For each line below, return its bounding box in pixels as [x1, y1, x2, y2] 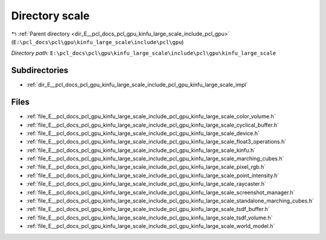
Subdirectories [11, 65, 69, 75]
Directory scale [11, 9, 90, 22]
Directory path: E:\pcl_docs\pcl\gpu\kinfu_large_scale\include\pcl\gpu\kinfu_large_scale [11, 49, 276, 57]
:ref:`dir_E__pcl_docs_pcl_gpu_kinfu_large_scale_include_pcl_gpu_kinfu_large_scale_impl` [26, 81, 248, 89]
